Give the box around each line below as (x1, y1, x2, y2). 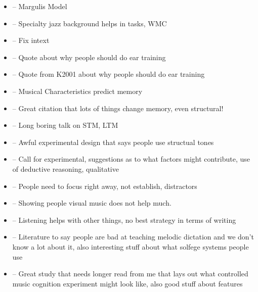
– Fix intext (12, 35, 50, 45)
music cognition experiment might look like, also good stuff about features (12, 278, 243, 288)
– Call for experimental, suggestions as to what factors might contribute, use (12, 154, 250, 164)
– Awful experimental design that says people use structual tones (12, 136, 214, 147)
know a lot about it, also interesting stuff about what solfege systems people (12, 241, 249, 252)
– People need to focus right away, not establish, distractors (12, 180, 197, 191)
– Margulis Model (12, 1, 67, 11)
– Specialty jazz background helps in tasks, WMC (12, 18, 167, 28)
